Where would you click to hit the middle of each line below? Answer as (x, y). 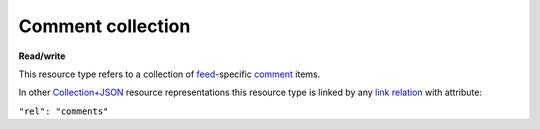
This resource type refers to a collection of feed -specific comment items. (169, 74)
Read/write (42, 56)
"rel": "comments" (63, 111)
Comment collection (104, 26)
